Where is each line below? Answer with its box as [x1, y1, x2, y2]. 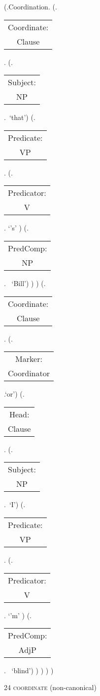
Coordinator [8, 367, 50, 379]
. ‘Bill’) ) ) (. [4, 278, 46, 288]
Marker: [15, 353, 42, 365]
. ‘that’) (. [4, 112, 35, 122]
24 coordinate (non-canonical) [4, 682, 97, 692]
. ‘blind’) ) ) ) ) [4, 665, 54, 676]
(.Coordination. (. [4, 1, 57, 11]
